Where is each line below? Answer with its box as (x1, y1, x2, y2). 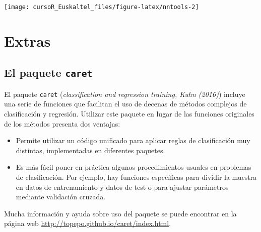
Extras (4, 30, 51, 51)
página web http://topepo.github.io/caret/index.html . (4, 218, 171, 228)
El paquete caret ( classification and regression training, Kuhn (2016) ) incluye (4, 88, 245, 99)
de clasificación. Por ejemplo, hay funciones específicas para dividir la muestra (16, 172, 257, 182)
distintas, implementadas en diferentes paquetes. (16, 145, 165, 155)
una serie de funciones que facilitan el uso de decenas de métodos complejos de (4, 98, 247, 109)
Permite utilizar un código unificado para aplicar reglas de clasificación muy (16, 135, 250, 146)
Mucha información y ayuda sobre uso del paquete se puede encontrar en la (4, 208, 237, 218)
